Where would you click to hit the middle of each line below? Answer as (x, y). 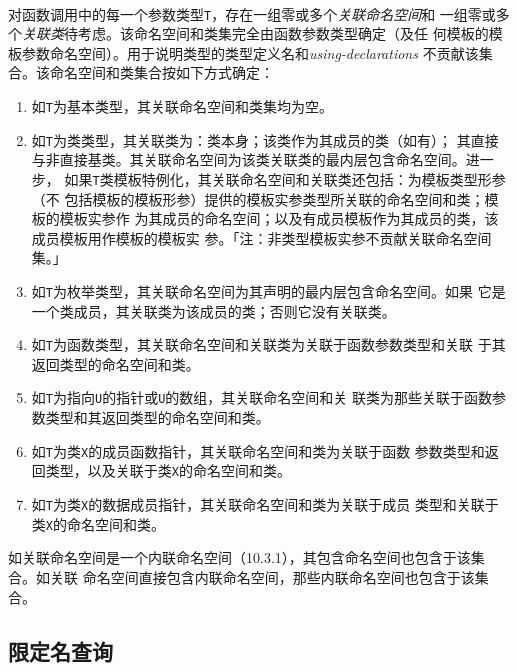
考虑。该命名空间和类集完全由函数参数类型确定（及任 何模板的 (283, 33)
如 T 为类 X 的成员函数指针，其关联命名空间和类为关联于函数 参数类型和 (258, 450)
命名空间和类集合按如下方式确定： (161, 72)
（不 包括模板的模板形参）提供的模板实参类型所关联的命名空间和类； (258, 198)
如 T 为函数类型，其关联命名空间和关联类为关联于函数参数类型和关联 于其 (268, 344)
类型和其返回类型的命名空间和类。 (157, 417)
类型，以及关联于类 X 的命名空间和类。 (168, 470)
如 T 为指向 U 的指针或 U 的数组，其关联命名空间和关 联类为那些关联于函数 (261, 397)
